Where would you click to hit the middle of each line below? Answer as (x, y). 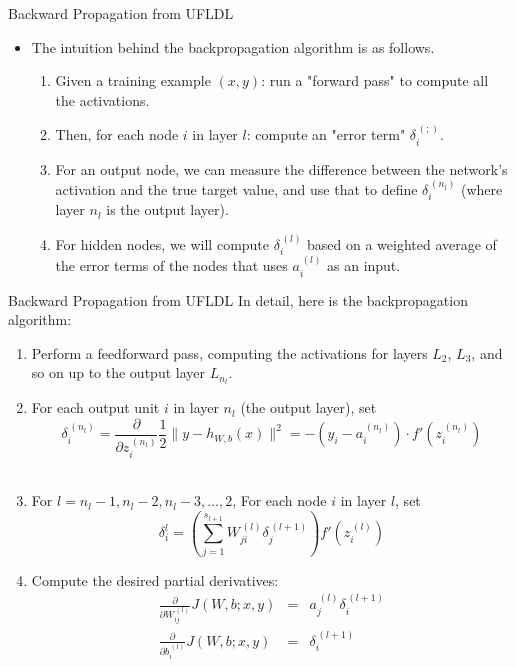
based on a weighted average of (402, 243)
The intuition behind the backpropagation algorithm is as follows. (233, 46)
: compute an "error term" (326, 134)
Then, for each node (117, 134)
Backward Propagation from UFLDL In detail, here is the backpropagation (238, 299)
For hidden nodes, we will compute (162, 243)
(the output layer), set (308, 407)
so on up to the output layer (118, 372)
